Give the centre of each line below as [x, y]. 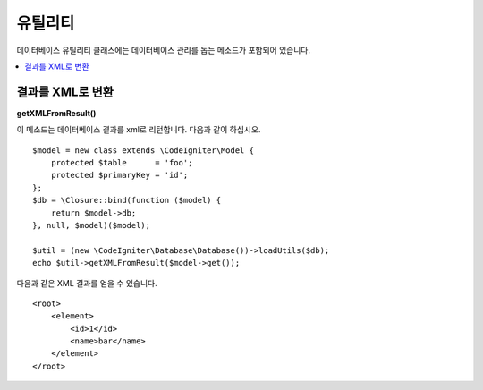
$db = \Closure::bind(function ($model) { [127, 200]
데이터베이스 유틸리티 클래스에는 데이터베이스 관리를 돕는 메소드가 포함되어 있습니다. [163, 50]
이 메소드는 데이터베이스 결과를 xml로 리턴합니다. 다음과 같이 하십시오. [139, 130]
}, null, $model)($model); [92, 225]
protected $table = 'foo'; [122, 163]
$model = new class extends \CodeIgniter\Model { [144, 150]
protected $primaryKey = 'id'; [119, 175]
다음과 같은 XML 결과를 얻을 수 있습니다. [87, 283]
